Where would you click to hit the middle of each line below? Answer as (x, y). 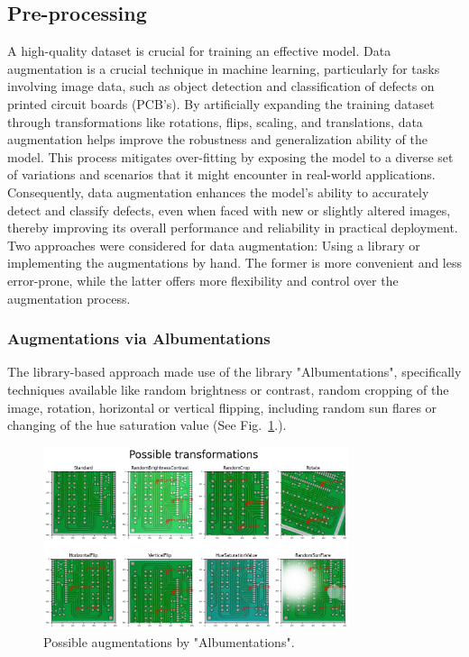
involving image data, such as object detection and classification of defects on (221, 86)
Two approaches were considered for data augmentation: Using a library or (214, 245)
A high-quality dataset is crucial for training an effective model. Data (199, 51)
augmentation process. (69, 298)
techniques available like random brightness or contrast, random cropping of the (228, 389)
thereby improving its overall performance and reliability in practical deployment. (233, 228)
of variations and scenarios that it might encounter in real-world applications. (221, 174)
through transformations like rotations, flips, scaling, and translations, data (215, 121)
